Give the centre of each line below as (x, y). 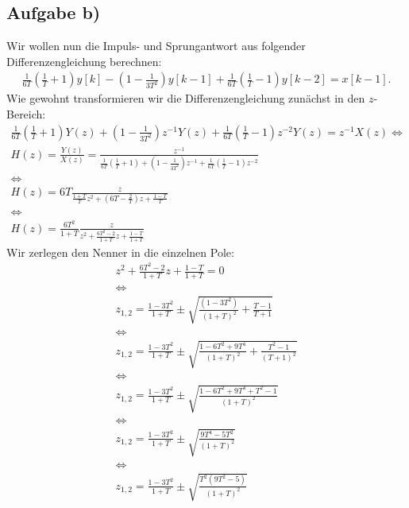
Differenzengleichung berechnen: (84, 61)
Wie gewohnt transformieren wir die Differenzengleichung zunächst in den (186, 98)
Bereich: (26, 114)
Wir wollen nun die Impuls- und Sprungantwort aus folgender (156, 46)
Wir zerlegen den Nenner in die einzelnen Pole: (120, 252)
